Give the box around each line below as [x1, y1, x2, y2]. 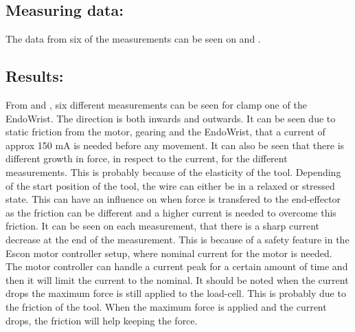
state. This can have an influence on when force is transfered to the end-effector [5, 192, 341, 206]
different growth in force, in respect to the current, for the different [5, 151, 288, 166]
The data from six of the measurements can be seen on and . [5, 32, 261, 46]
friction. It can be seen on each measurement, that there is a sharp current [5, 219, 320, 233]
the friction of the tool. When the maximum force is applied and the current [5, 299, 327, 313]
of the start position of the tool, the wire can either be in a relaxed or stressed [5, 178, 335, 192]
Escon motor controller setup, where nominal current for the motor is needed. [5, 245, 332, 260]
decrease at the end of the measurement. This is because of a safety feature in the [5, 232, 350, 246]
